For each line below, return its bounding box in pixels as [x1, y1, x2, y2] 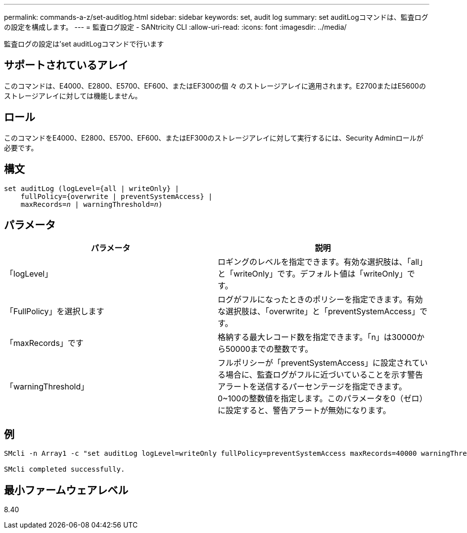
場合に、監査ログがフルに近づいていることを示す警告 [226, 370, 423, 380]
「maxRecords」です [5, 338, 84, 348]
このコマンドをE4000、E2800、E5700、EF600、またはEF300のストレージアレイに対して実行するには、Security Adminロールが [4, 133, 423, 142]
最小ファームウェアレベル [4, 484, 129, 496]
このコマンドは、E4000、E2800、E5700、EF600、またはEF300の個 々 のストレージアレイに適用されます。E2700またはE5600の [4, 81, 426, 90]
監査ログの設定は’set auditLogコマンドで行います [4, 40, 164, 48]
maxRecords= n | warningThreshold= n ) [20, 200, 163, 208]
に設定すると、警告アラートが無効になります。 [218, 405, 391, 416]
